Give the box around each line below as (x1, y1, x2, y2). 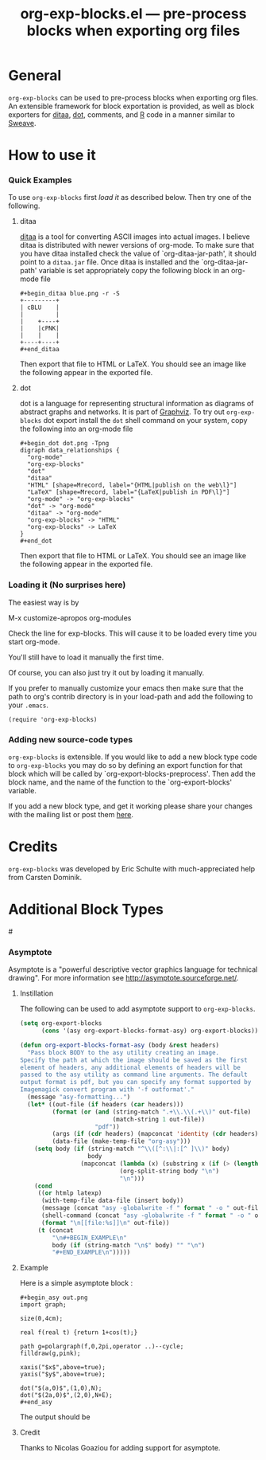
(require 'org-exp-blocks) (8, 715, 98, 723)
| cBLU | (19, 303, 60, 311)
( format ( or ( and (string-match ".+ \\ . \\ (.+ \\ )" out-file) (52, 1108, 252, 1116)
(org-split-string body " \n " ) (119, 1167, 220, 1175)
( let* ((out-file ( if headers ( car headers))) (27, 1100, 184, 1108)
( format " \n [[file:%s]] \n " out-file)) (40, 1219, 170, 1227)
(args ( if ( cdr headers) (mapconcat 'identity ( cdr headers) (52, 1130, 259, 1138)
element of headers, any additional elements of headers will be (19, 1063, 241, 1071)
